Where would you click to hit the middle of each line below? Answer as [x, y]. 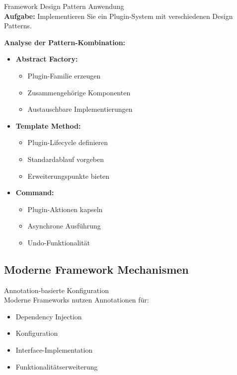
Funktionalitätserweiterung [57, 366]
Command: [35, 192]
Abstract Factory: [47, 59]
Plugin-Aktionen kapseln [65, 209]
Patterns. [18, 26]
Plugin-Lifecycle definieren [68, 142]
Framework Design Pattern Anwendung [64, 6]
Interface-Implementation [54, 350]
